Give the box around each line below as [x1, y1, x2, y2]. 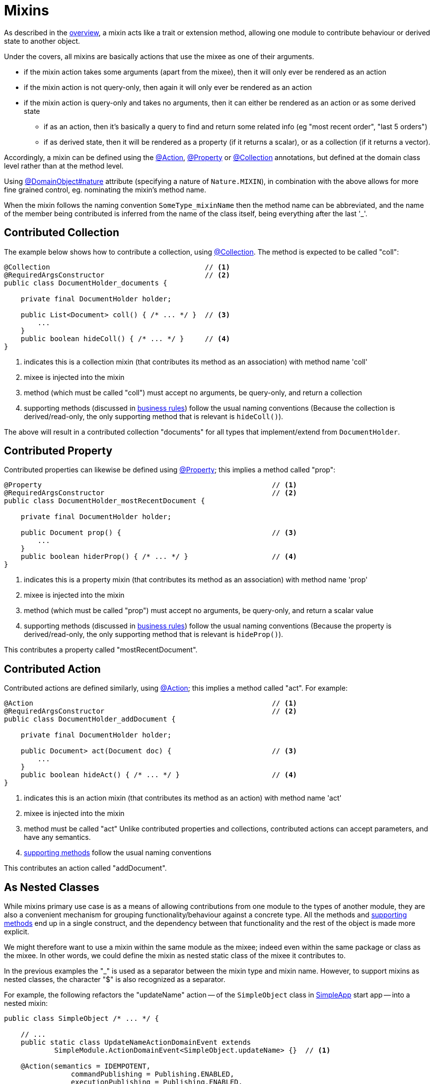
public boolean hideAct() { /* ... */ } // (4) [20, 771, 297, 779]
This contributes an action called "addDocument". [4, 864, 167, 873]
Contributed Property [4, 445, 113, 457]
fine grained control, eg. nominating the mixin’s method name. [4, 185, 207, 194]
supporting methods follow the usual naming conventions [24, 848, 212, 857]
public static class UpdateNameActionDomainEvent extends [20, 1038, 251, 1047]
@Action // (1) [4, 699, 297, 708]
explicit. [4, 927, 29, 936]
